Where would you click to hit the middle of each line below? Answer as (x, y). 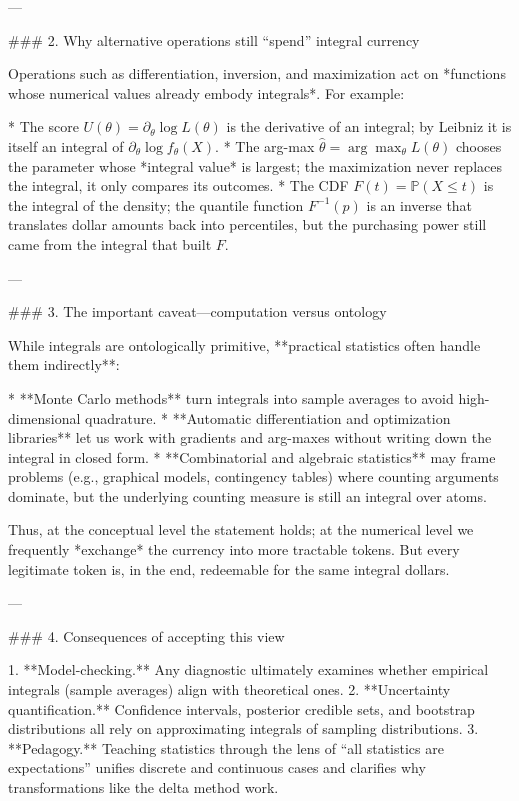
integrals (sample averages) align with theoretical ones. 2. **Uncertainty (229, 689)
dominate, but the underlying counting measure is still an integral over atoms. (247, 495)
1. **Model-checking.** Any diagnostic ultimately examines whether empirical (248, 669)
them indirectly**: (64, 364)
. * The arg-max (265, 145)
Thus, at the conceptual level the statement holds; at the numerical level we (241, 529)
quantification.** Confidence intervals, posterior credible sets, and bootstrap (241, 708)
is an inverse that (419, 204)
